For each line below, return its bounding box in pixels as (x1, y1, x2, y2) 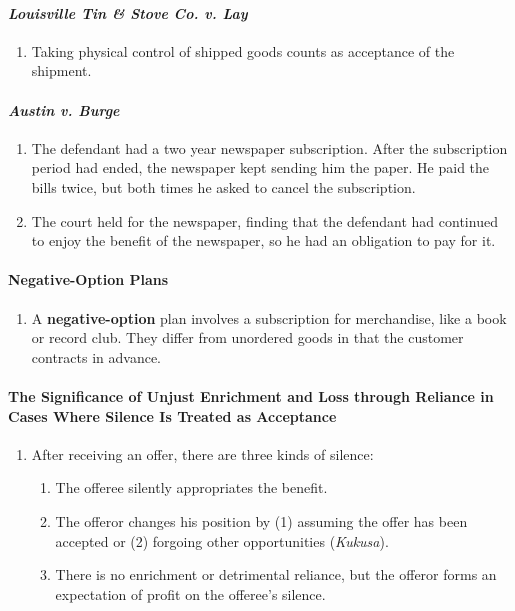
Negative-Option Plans (8, 269, 169, 290)
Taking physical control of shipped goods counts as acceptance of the (31, 40, 455, 61)
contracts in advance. (31, 346, 162, 367)
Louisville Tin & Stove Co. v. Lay (8, 2, 248, 23)
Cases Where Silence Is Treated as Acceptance (8, 405, 337, 426)
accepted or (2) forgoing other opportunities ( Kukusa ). (55, 530, 389, 551)
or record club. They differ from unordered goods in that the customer (31, 327, 464, 348)
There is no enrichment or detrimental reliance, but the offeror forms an (55, 564, 497, 585)
